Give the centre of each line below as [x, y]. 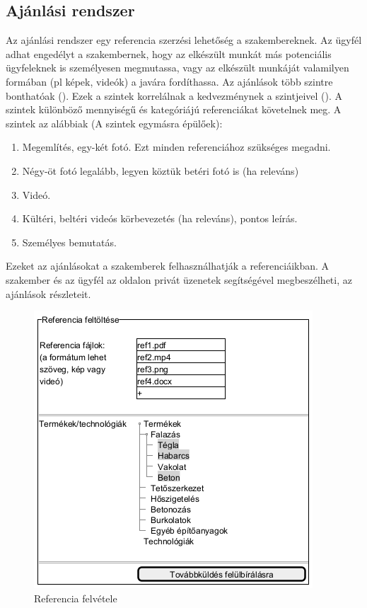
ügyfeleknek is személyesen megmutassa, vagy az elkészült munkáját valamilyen [177, 68]
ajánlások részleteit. [48, 293]
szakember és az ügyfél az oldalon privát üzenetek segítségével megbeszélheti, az [179, 279]
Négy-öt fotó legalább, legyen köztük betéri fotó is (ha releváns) [161, 170]
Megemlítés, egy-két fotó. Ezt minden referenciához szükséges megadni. [176, 147]
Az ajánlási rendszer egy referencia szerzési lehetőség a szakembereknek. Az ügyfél [184, 40]
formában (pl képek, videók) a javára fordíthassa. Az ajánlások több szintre [169, 81]
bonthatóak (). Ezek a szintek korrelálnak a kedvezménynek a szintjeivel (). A [174, 95]
